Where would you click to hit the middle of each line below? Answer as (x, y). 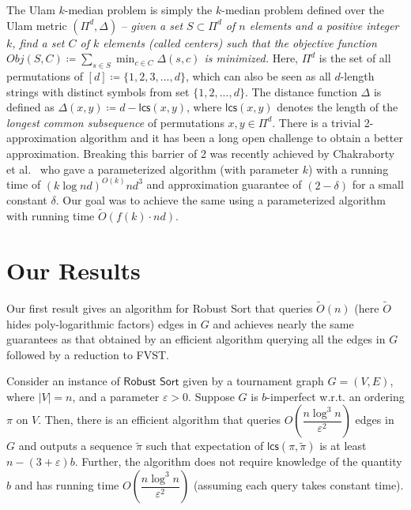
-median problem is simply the (138, 9)
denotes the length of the (337, 107)
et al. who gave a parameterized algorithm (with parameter (153, 169)
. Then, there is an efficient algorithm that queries (159, 420)
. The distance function (301, 91)
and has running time (67, 485)
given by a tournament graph (253, 381)
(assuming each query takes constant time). (298, 485)
